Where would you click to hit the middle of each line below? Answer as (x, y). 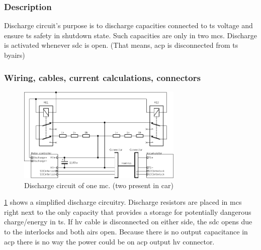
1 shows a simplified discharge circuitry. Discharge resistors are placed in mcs (123, 202)
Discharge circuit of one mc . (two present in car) (99, 185)
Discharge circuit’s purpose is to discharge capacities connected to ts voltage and (128, 25)
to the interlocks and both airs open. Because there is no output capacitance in (126, 231)
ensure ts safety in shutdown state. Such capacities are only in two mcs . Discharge (130, 35)
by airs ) (15, 55)
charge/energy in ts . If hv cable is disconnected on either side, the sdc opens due (128, 222)
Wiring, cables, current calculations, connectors (102, 77)
